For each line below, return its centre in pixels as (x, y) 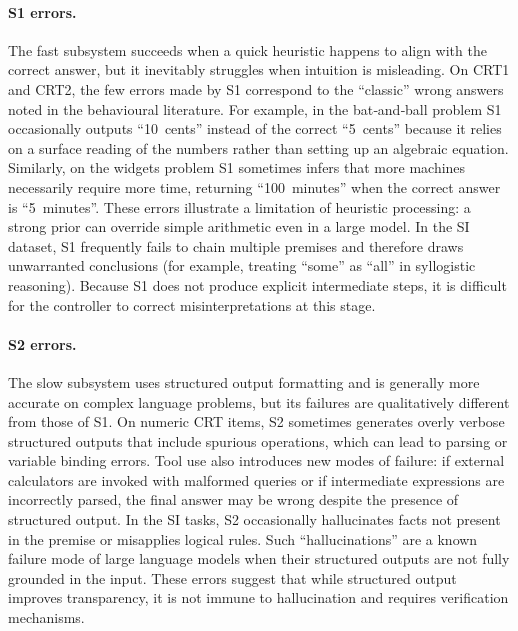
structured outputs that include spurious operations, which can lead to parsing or (258, 440)
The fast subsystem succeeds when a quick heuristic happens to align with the (247, 49)
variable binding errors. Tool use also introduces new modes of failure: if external (256, 460)
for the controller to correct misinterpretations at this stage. (192, 304)
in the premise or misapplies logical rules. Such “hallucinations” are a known (243, 538)
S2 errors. (42, 343)
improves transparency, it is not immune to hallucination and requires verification (258, 597)
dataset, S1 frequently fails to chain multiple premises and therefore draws (236, 245)
